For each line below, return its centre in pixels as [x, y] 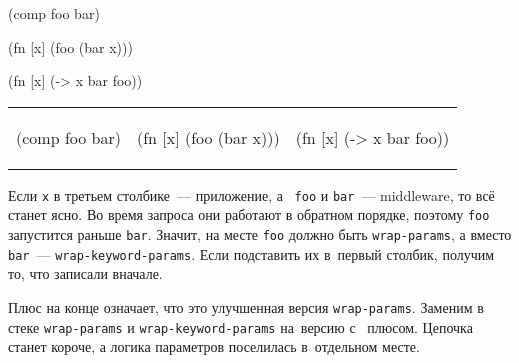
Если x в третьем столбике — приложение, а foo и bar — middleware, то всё [251, 194]
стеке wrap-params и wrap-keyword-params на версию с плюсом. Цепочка [240, 326]
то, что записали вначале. [85, 273]
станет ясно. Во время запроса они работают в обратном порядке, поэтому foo [249, 214]
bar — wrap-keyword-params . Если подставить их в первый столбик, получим [251, 253]
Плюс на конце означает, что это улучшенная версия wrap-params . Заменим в [246, 307]
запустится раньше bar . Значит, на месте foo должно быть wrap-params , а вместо [260, 234]
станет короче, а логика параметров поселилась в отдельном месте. [214, 346]
